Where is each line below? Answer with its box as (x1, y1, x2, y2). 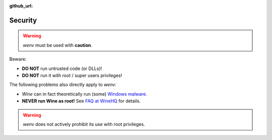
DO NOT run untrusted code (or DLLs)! (22, 65, 102, 72)
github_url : (9, 3, 33, 9)
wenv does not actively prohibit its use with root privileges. (23, 121, 146, 127)
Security (9, 16, 37, 25)
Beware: (9, 56, 27, 62)
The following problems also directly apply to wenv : (9, 82, 117, 88)
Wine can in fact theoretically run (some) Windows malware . (22, 91, 147, 97)
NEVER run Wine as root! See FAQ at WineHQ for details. (22, 98, 141, 104)
